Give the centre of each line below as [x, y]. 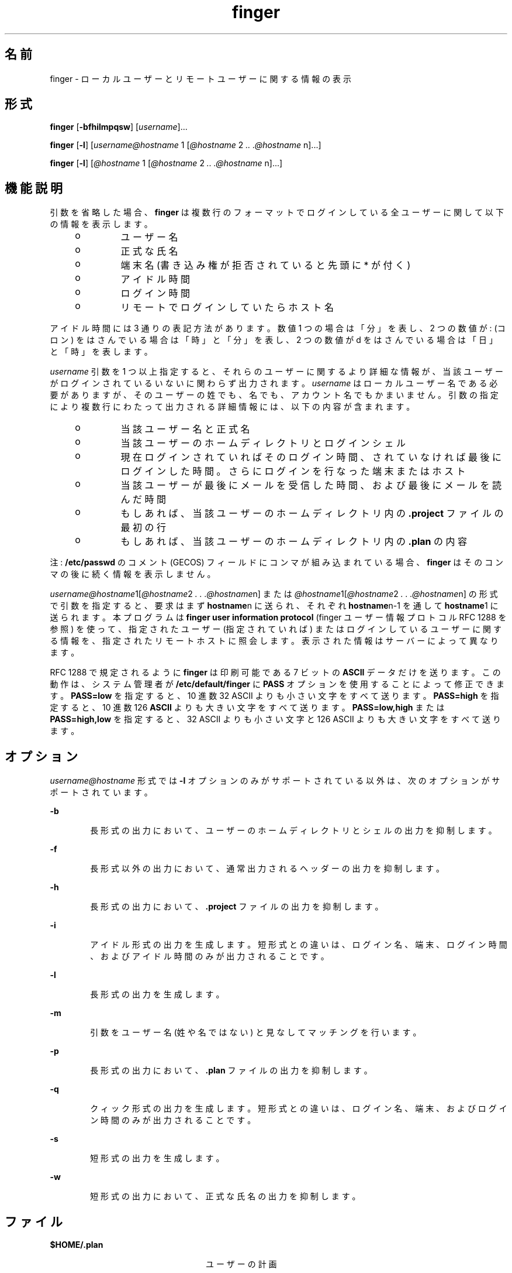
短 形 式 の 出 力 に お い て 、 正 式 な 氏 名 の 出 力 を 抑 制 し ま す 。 [225, 1196]
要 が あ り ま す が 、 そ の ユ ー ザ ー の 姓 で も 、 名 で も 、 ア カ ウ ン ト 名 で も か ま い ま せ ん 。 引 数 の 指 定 [274, 395]
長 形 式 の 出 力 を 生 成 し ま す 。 [157, 994]
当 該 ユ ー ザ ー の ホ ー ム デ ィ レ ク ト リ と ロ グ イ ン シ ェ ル [263, 443]
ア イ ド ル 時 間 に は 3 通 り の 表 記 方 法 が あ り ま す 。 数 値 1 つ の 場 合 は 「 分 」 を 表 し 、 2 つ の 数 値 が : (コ [278, 328]
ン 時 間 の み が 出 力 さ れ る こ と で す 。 [173, 1120]
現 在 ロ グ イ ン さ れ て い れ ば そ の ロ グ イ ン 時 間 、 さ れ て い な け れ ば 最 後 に [311, 457]
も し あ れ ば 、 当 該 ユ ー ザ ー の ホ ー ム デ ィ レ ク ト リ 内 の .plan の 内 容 [294, 542]
